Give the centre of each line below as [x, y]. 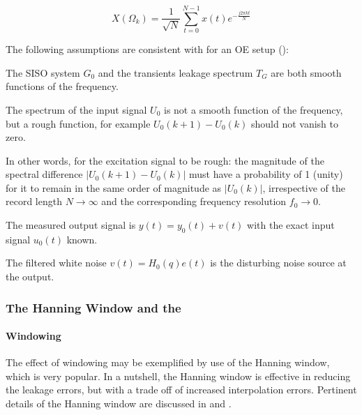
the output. [30, 277]
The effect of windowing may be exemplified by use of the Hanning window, [168, 362]
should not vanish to [295, 123]
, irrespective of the [304, 187]
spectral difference [44, 174]
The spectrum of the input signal [76, 109]
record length [34, 201]
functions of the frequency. [62, 86]
